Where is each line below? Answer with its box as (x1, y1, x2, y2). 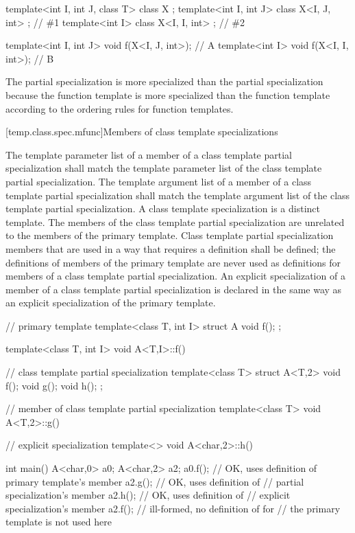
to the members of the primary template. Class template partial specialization (5, 228, 334, 242)
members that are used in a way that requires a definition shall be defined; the (5, 241, 336, 256)
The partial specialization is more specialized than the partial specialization (5, 74, 323, 89)
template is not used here (5, 514, 112, 529)
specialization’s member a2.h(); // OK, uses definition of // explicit (5, 488, 291, 502)
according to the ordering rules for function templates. (5, 101, 234, 115)
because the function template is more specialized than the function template (5, 87, 330, 102)
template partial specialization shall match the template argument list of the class (5, 188, 350, 202)
